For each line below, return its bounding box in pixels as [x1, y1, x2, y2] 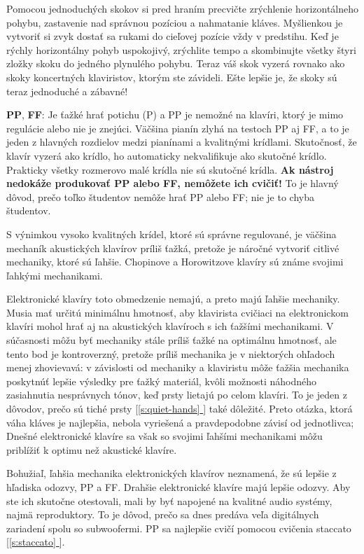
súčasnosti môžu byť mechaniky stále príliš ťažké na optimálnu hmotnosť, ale [6, 333, 337, 347]
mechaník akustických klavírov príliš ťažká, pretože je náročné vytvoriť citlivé [6, 240, 339, 255]
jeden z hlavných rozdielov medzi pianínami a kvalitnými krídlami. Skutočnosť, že [6, 134, 357, 149]
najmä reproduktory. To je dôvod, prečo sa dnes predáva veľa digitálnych [6, 507, 319, 522]
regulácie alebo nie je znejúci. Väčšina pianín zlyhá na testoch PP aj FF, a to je [6, 120, 349, 135]
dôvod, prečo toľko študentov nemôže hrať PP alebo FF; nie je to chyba [6, 189, 314, 204]
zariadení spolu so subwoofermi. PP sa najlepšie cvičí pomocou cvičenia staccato [6, 520, 351, 535]
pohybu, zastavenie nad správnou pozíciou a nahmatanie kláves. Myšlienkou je [6, 15, 343, 29]
